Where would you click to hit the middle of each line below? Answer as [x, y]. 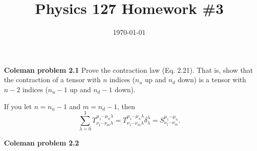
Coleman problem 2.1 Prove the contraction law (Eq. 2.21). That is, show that [129, 70]
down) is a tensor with [212, 79]
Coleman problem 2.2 [42, 143]
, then [126, 106]
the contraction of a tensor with [52, 79]
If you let [18, 106]
